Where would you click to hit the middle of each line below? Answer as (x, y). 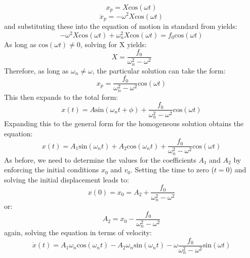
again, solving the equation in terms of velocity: (78, 232)
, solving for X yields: (113, 44)
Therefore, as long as (36, 70)
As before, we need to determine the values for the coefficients (100, 159)
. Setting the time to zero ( (172, 170)
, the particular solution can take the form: (159, 70)
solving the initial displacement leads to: (67, 179)
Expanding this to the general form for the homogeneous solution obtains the (124, 123)
